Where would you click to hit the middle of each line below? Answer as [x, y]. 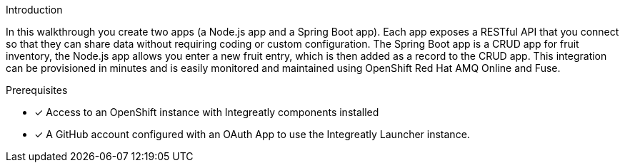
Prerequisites [37, 90]
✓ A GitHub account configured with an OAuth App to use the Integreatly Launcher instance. [252, 134]
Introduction [34, 10]
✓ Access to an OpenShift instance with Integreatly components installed [207, 112]
